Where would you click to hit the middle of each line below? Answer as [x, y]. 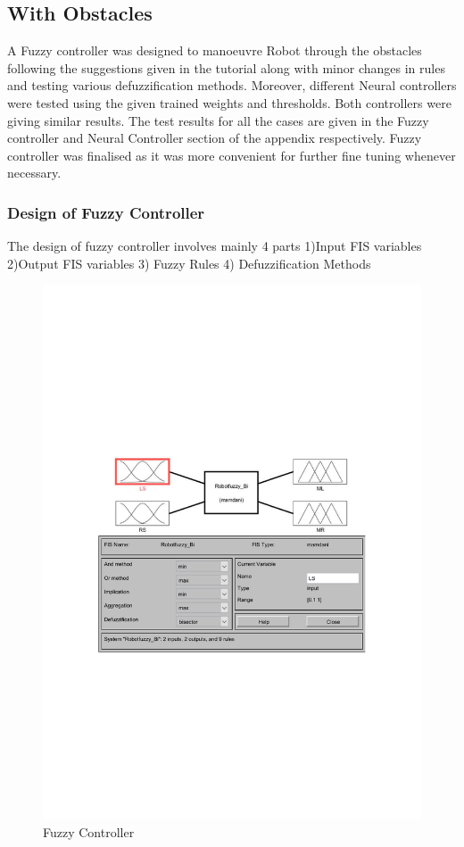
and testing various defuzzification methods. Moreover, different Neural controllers [232, 85]
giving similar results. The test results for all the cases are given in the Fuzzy [218, 120]
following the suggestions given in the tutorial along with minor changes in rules [226, 67]
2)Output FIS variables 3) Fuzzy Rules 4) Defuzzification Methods [189, 263]
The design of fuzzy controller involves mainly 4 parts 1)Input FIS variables [215, 246]
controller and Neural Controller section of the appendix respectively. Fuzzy [215, 138]
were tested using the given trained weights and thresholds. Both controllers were [229, 102]
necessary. [34, 173]
